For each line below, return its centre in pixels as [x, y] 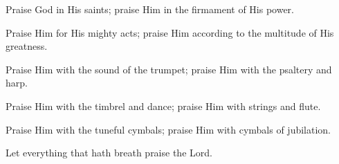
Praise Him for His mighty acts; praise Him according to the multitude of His [170, 32]
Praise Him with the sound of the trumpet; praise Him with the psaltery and [169, 69]
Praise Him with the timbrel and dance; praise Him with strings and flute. [163, 106]
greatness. [27, 46]
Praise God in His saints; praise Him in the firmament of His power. [150, 9]
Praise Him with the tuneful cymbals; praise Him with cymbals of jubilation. [168, 129]
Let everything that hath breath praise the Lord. [109, 153]
